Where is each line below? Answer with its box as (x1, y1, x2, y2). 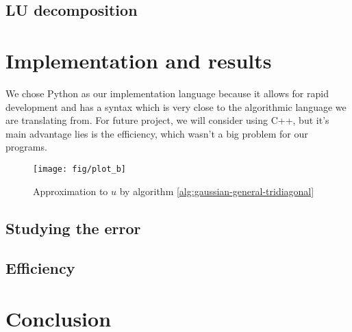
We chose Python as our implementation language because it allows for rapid (5, 86, 329, 100)
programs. (5, 140, 47, 154)
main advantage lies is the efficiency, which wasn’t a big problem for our (5, 126, 308, 140)
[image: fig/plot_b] (33, 164, 127, 174)
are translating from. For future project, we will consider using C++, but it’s (5, 113, 329, 127)
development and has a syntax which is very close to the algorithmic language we (5, 99, 347, 114)
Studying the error (5, 217, 141, 238)
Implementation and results (5, 46, 272, 74)
